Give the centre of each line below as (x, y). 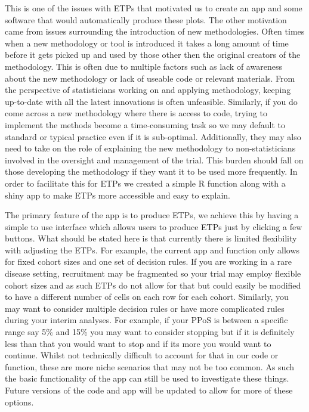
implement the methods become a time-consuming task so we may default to (145, 124)
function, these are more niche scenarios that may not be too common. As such (150, 366)
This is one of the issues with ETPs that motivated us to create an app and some (154, 8)
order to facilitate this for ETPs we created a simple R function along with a (145, 183)
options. (19, 402)
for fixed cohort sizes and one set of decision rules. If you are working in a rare (148, 261)
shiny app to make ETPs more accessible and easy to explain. (118, 195)
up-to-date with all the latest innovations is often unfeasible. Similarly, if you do (151, 101)
